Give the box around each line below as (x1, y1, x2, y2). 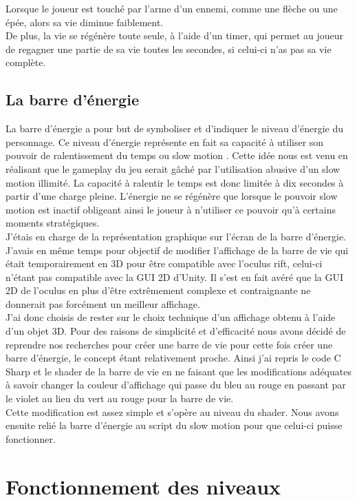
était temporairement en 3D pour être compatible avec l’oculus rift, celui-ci (6, 256, 323, 271)
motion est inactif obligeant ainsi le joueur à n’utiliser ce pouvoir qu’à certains (6, 202, 336, 216)
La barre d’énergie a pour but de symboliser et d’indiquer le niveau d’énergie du (6, 121, 344, 136)
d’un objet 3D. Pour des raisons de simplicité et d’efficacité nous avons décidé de (6, 324, 346, 338)
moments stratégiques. (6, 216, 100, 230)
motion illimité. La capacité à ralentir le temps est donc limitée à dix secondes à (6, 175, 344, 189)
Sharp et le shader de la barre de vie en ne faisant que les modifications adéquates (6, 364, 351, 378)
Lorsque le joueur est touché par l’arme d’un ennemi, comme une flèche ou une (6, 1, 338, 15)
